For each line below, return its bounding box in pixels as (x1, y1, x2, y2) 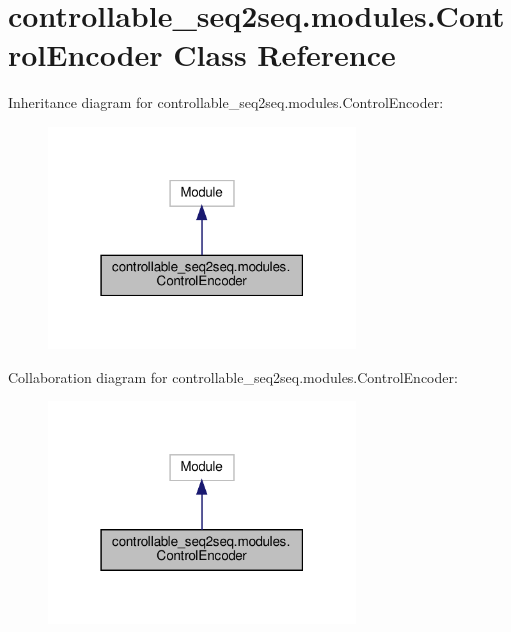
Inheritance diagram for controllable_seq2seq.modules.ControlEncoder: (8, 92, 444, 113)
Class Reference (173, 34, 396, 75)
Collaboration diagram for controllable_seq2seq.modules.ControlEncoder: (8, 366, 458, 387)
